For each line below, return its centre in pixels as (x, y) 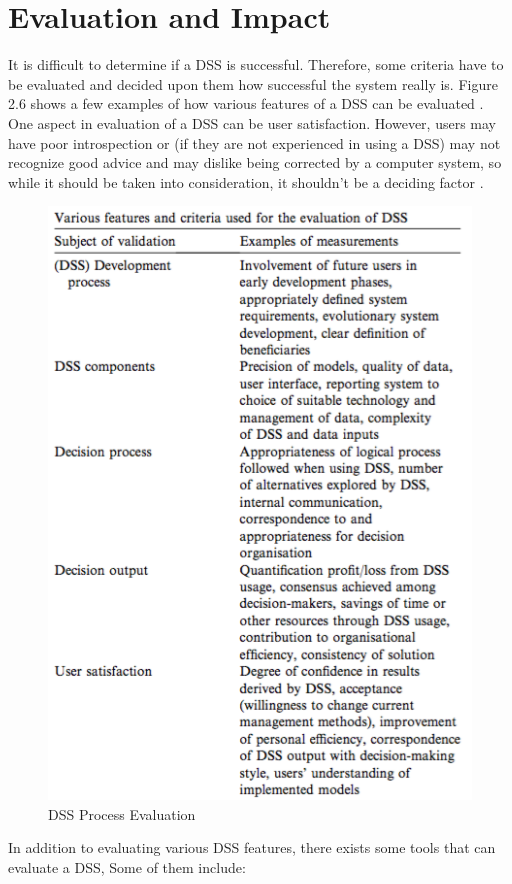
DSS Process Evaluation (122, 813)
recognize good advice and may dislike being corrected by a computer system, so (255, 162)
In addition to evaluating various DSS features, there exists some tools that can (252, 847)
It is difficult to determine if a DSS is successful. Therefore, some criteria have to (256, 64)
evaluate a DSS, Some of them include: (127, 866)
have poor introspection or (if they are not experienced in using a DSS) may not (254, 142)
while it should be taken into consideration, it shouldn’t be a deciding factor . (246, 181)
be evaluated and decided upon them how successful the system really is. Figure (253, 83)
